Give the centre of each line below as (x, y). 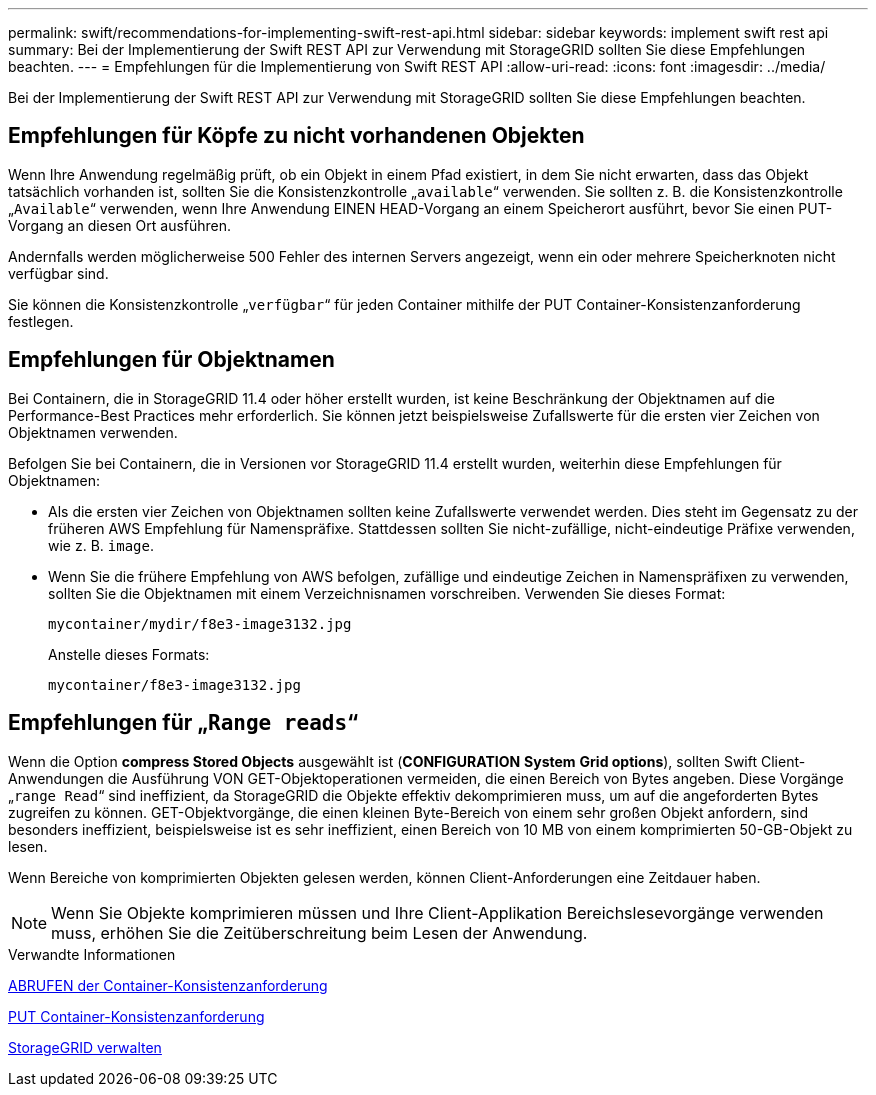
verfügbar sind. (58, 273)
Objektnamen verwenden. (93, 432)
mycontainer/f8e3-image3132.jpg (174, 684)
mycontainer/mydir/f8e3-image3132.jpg (200, 623)
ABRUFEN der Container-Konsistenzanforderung (168, 985)
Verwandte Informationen (92, 954)
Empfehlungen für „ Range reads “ (183, 723)
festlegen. (41, 321)
